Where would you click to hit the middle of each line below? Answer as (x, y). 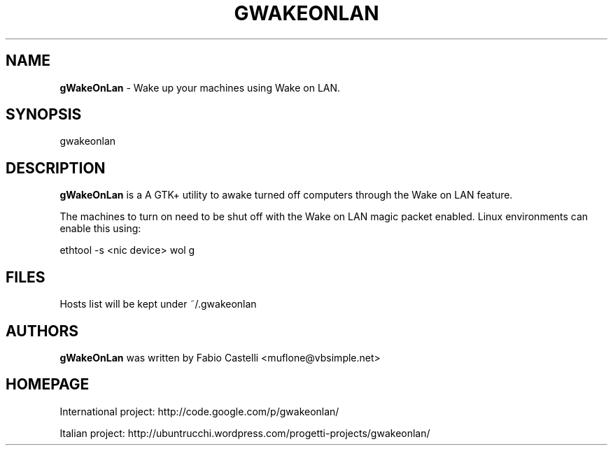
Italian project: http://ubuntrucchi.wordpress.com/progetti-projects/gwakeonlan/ (245, 433)
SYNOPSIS (44, 115)
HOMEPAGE (48, 385)
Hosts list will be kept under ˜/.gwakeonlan (158, 304)
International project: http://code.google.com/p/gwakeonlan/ (199, 411)
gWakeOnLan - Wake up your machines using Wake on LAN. (200, 87)
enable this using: (100, 229)
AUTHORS (42, 331)
